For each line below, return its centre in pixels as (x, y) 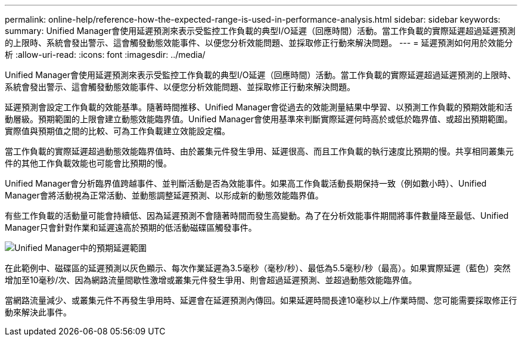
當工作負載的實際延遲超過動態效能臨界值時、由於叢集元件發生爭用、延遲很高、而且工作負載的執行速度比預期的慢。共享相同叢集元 (259, 151)
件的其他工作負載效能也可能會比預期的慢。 (88, 163)
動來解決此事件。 (38, 312)
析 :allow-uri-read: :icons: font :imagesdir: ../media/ (105, 55)
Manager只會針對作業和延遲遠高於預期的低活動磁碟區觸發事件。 (131, 227)
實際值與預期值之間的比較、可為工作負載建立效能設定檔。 (117, 131)
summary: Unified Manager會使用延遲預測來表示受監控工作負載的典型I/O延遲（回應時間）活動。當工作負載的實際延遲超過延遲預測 (260, 31)
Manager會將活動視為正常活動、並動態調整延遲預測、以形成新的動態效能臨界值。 (164, 195)
